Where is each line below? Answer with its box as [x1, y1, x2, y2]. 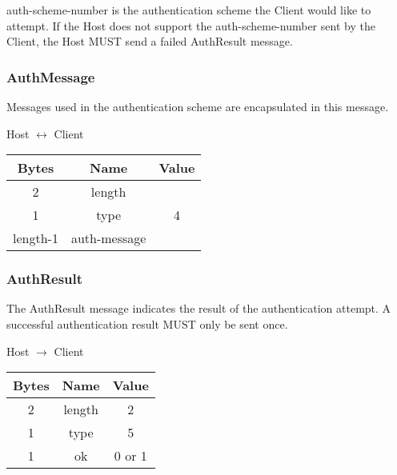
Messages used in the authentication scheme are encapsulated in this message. [6, 98, 389, 114]
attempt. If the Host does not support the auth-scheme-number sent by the [6, 17, 375, 34]
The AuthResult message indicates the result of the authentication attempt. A [6, 300, 391, 317]
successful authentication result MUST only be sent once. [6, 316, 288, 332]
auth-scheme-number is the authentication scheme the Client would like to [6, 2, 371, 18]
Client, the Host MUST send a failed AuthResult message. [6, 33, 293, 50]
